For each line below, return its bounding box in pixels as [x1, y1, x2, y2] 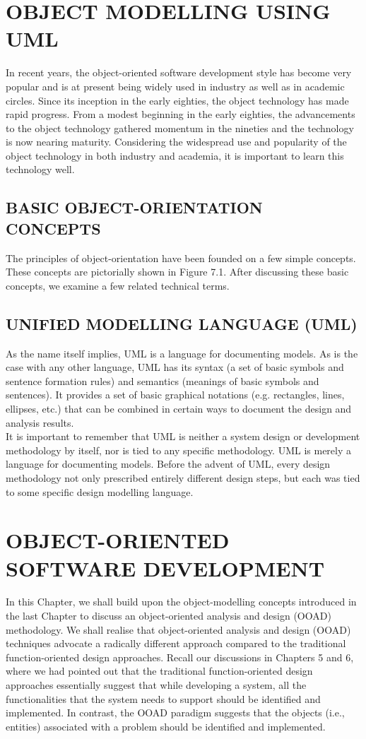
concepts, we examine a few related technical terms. [6, 278, 230, 292]
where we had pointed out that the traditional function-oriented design [6, 663, 313, 678]
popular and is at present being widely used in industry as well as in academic [6, 78, 345, 93]
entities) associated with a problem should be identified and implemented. [6, 719, 326, 733]
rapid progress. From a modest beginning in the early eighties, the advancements [6, 107, 355, 122]
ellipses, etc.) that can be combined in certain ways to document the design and [6, 401, 352, 416]
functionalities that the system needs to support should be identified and [6, 691, 321, 706]
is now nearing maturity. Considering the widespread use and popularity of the [6, 134, 347, 149]
